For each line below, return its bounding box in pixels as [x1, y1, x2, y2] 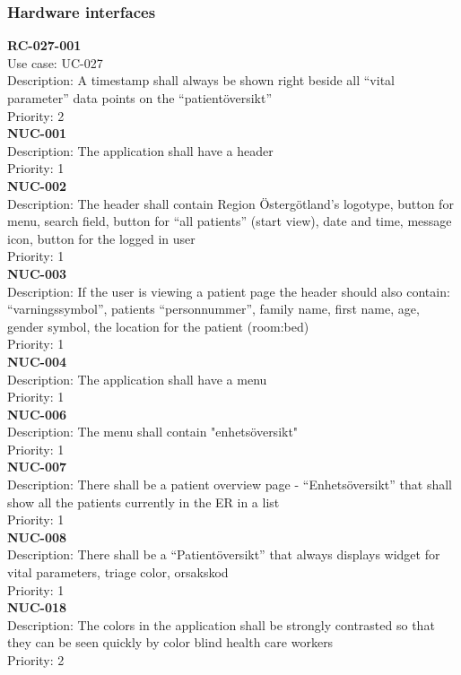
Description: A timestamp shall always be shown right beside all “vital [7, 71, 395, 90]
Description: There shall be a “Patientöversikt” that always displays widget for [7, 545, 440, 564]
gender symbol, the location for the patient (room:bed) [7, 316, 309, 335]
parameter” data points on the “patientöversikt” [7, 89, 273, 107]
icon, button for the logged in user [7, 229, 196, 247]
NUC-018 [7, 598, 67, 617]
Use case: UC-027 [7, 53, 103, 72]
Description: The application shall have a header [7, 141, 274, 160]
